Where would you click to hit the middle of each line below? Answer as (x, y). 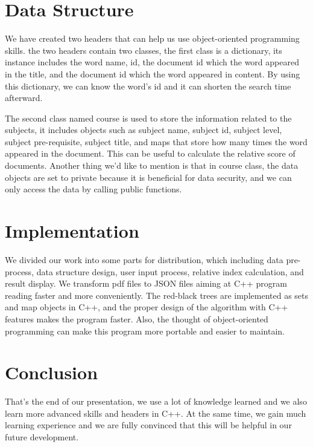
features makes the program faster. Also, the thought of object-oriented (137, 318)
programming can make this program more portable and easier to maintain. (145, 331)
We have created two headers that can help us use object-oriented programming (152, 38)
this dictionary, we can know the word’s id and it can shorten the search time (148, 86)
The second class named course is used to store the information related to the (148, 118)
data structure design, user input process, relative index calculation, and (170, 271)
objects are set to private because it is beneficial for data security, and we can (148, 177)
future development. (42, 437)
